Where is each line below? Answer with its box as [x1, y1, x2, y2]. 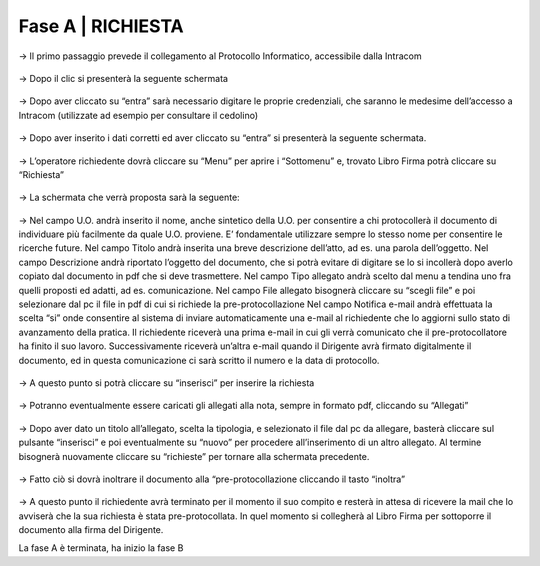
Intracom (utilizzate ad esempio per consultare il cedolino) [18, 109, 259, 121]
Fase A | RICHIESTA [18, 15, 184, 37]
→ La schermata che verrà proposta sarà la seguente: [18, 191, 240, 204]
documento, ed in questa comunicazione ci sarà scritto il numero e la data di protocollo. [18, 354, 380, 366]
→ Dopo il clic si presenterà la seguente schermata [18, 72, 229, 84]
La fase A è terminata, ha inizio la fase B [18, 542, 184, 554]
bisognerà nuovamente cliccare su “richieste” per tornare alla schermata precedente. [18, 450, 370, 462]
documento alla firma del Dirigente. [18, 524, 164, 536]
